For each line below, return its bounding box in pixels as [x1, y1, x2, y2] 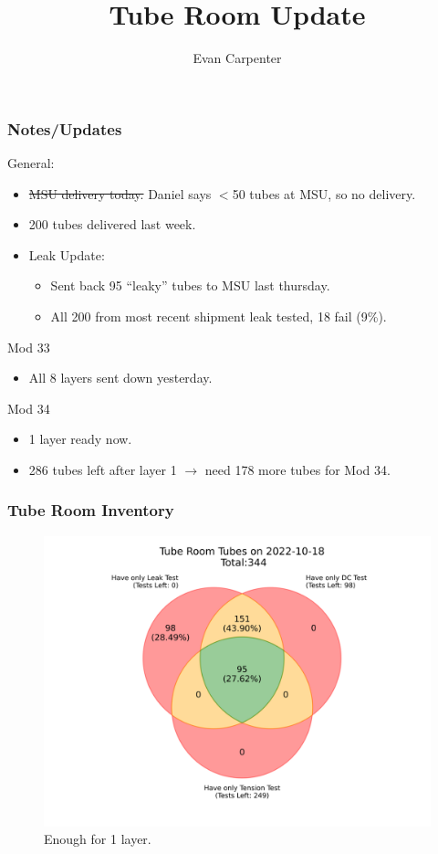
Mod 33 [7, 337, 50, 356]
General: [7, 153, 55, 173]
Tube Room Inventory [7, 499, 174, 522]
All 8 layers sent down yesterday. [28, 368, 213, 387]
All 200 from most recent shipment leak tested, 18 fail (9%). [50, 306, 387, 325]
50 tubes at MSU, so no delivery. [232, 184, 416, 203]
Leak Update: [28, 245, 105, 264]
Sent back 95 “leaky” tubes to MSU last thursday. [50, 276, 330, 295]
